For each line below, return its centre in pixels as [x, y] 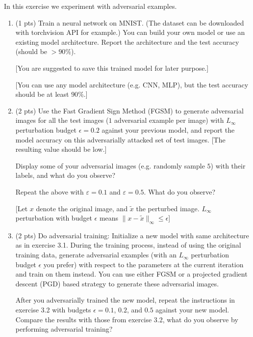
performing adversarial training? [64, 329]
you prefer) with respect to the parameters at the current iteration [143, 264]
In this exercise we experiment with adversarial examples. [90, 6]
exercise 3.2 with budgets [53, 310]
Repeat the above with [50, 191]
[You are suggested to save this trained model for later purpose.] [112, 68]
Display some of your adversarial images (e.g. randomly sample [110, 165]
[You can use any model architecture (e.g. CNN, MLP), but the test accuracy [132, 84]
